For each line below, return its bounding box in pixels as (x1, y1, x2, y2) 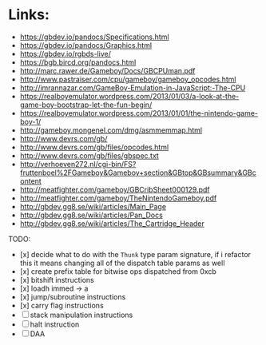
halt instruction (30, 319, 80, 329)
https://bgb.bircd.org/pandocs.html (19, 57, 137, 67)
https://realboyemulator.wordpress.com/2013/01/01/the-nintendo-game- (19, 108, 258, 117)
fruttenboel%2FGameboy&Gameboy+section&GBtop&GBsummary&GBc (19, 168, 257, 177)
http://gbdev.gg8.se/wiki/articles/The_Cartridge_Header (19, 218, 205, 228)
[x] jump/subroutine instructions (19, 291, 126, 301)
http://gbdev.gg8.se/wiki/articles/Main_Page (19, 201, 166, 211)
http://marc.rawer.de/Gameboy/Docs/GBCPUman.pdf (19, 65, 196, 75)
